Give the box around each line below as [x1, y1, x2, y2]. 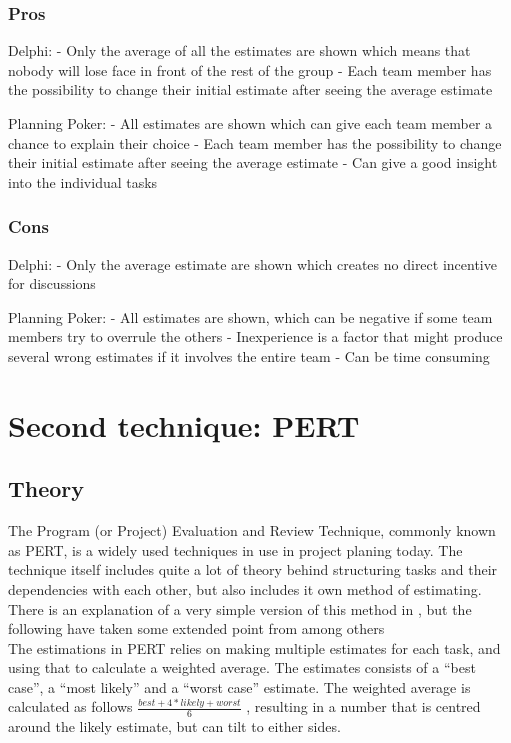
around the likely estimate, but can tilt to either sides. [8, 716, 341, 737]
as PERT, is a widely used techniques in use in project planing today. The [8, 539, 463, 560]
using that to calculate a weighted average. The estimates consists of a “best [8, 657, 476, 678]
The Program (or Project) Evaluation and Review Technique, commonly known [8, 520, 496, 541]
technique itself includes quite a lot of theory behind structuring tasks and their [8, 559, 498, 580]
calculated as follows [8, 696, 133, 717]
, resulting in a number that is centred [246, 696, 481, 717]
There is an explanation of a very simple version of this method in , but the [8, 598, 472, 619]
